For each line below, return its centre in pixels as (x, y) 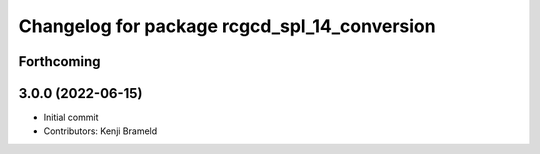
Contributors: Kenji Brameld (100, 131)
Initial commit (71, 117)
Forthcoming (59, 61)
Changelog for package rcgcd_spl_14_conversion (227, 26)
